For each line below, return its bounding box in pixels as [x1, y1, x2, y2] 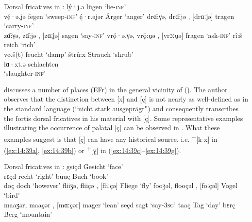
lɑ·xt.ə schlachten [4, 58, 59, 68]
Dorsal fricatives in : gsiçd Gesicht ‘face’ [4, 161, 123, 171]
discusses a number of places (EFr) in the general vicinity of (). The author [4, 84, 228, 94]
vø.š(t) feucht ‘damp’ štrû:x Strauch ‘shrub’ [4, 49, 134, 59]
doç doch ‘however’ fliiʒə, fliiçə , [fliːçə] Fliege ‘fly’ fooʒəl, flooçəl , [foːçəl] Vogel [4, 180, 237, 190]
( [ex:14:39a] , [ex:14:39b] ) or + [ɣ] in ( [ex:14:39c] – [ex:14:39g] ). [4, 143, 181, 155]
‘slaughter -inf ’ [4, 68, 46, 78]
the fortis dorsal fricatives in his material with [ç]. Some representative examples [4, 113, 243, 123]
